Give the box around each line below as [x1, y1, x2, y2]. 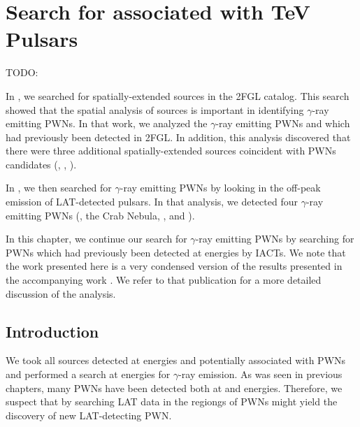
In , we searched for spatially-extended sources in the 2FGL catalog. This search [6, 88, 350, 103]
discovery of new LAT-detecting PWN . [6, 407, 172, 422]
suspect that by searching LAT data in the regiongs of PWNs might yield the [6, 394, 338, 409]
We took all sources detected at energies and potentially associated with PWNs [6, 353, 346, 368]
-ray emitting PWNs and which [215, 116, 350, 131]
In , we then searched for [6, 180, 112, 195]
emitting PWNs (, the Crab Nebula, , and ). [6, 208, 195, 222]
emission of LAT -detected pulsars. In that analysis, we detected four [6, 194, 298, 209]
